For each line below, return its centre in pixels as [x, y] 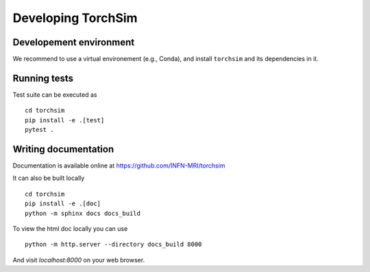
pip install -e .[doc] [63, 204]
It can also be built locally [49, 178]
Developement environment [74, 42]
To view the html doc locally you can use [70, 229]
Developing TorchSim [75, 18]
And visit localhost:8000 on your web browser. [79, 260]
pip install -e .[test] [65, 120]
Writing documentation [63, 149]
